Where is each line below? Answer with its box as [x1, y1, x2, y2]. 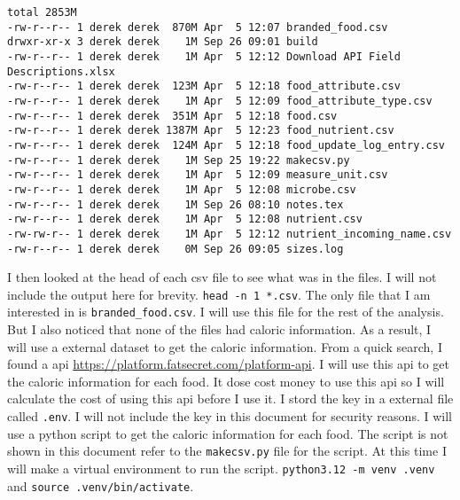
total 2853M [7, 6, 77, 19]
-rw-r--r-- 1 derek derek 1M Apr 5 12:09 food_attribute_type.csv [7, 94, 433, 107]
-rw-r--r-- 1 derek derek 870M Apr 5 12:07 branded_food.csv [7, 20, 388, 34]
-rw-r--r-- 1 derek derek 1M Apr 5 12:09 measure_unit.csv [7, 168, 388, 182]
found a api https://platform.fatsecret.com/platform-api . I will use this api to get [7, 355, 450, 373]
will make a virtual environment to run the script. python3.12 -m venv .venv [7, 458, 435, 477]
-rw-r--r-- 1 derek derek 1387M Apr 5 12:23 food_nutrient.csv [7, 124, 394, 137]
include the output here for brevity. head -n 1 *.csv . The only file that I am [7, 285, 431, 303]
